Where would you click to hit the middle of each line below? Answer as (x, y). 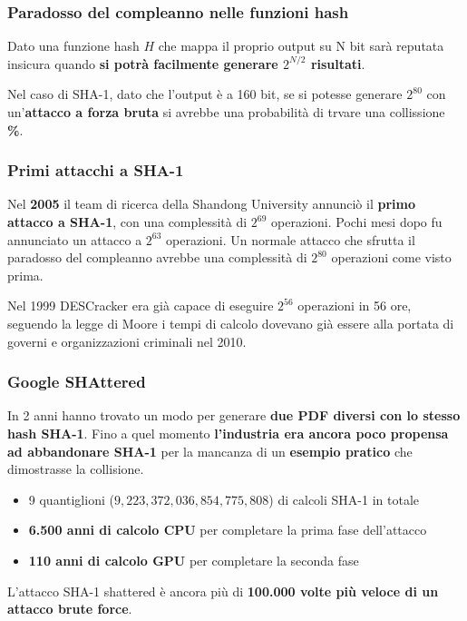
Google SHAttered (77, 382)
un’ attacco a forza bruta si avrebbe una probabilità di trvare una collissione (226, 112)
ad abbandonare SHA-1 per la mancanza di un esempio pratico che (210, 451)
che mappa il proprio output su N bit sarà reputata (301, 46)
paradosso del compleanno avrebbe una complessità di (157, 257)
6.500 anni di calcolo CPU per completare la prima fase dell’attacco (228, 530)
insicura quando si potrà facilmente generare (143, 63)
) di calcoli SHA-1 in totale (344, 499)
